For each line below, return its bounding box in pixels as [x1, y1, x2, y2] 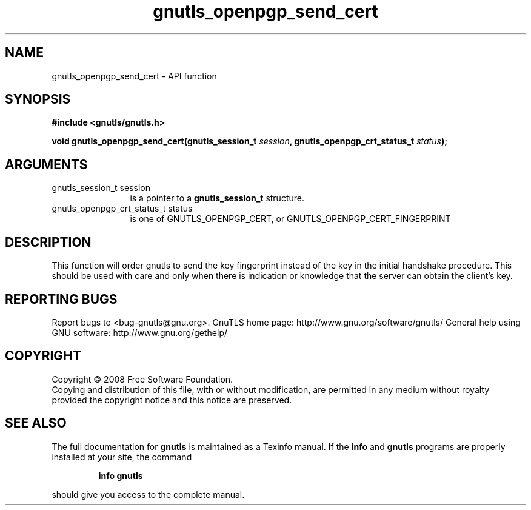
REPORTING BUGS [5, 291, 118, 307]
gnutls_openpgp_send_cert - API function [52, 70, 217, 81]
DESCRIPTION [5, 234, 92, 250]
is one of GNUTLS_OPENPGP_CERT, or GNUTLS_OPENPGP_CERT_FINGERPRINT [130, 213, 451, 224]
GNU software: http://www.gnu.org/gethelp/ [52, 327, 228, 338]
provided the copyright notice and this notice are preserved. [52, 394, 292, 405]
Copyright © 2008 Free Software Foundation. [52, 374, 233, 384]
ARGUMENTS [5, 156, 88, 172]
